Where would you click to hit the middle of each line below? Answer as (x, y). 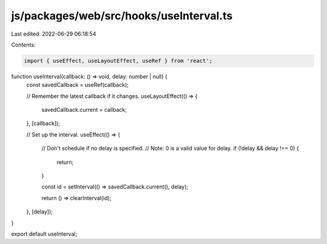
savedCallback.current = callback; (84, 110)
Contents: (23, 45)
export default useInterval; (44, 234)
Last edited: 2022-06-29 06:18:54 (54, 34)
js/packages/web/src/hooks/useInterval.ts (122, 16)
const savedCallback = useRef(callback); (78, 85)
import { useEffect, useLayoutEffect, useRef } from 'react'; (118, 61)
